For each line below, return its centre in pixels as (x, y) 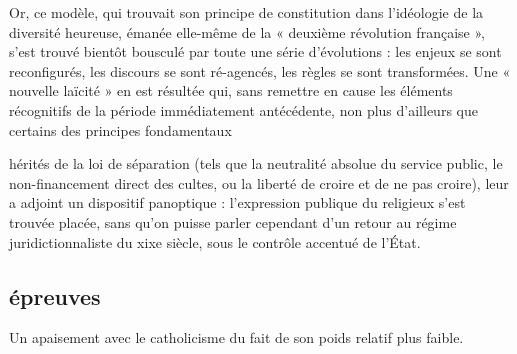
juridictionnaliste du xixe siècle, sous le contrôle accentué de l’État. (215, 241)
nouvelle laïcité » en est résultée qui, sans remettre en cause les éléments (231, 90)
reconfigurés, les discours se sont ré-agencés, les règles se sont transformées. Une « (260, 70)
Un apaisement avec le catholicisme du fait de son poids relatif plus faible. (236, 337)
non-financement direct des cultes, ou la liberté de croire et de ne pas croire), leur (259, 182)
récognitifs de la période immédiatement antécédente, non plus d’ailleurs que (243, 109)
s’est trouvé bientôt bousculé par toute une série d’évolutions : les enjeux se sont (255, 51)
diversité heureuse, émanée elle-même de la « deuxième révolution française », (247, 31)
